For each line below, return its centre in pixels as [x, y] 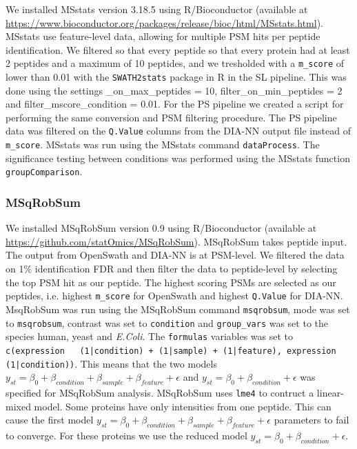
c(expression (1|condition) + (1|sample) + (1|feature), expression [171, 351]
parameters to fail [312, 420]
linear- [330, 392]
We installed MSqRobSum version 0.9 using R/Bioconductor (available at [161, 228]
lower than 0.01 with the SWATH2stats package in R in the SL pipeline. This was [176, 77]
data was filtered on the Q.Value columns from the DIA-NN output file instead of [178, 131]
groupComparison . [44, 171]
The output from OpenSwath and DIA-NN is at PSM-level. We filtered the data [175, 255]
